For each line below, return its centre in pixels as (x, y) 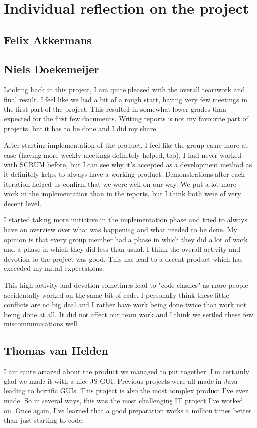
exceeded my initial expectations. (54, 268)
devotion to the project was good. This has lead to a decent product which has (123, 258)
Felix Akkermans (48, 39)
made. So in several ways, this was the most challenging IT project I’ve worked (124, 400)
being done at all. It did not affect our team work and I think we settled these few (128, 314)
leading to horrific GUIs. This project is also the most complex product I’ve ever (126, 391)
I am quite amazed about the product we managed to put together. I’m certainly (127, 371)
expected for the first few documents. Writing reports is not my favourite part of (126, 119)
